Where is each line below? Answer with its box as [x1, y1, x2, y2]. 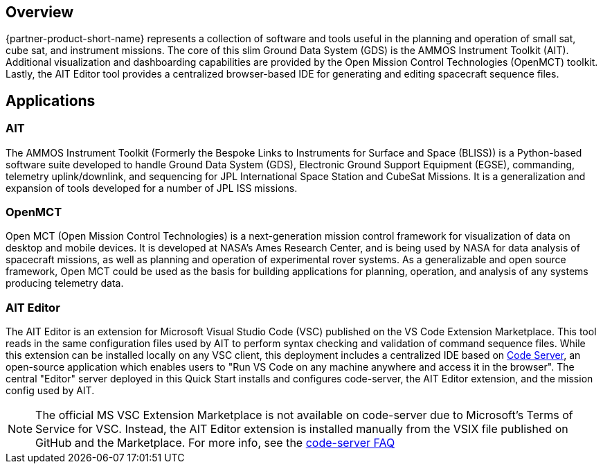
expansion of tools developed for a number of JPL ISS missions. [6, 182, 298, 194]
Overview [6, 3, 74, 21]
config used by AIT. [6, 384, 95, 397]
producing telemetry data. [6, 277, 124, 290]
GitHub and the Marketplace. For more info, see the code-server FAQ [35, 436, 395, 450]
